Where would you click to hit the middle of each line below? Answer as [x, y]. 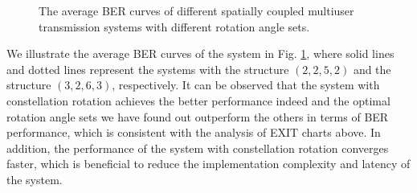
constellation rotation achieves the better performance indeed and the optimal [198, 100]
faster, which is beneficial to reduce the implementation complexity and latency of [208, 164]
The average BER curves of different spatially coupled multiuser [196, 10]
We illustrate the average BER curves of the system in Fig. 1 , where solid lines [200, 53]
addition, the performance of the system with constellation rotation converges [198, 148]
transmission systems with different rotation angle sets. [174, 26]
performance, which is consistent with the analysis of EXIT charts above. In [194, 132]
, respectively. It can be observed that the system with [246, 85]
